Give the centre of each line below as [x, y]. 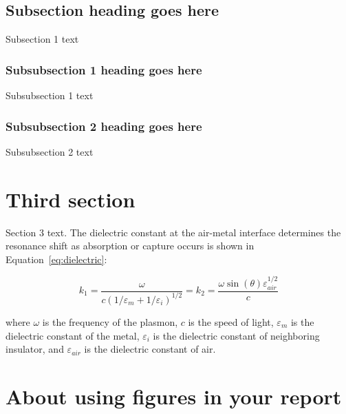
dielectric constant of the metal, [73, 335]
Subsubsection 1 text [50, 95]
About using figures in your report [174, 396]
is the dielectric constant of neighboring [236, 335]
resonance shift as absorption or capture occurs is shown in [130, 246]
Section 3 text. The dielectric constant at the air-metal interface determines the [173, 232]
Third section [71, 199]
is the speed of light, [231, 321]
